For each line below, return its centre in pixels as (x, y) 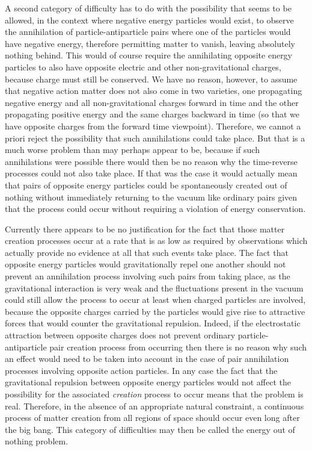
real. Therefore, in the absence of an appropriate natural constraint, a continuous (154, 406)
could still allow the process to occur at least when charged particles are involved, (155, 300)
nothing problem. (37, 441)
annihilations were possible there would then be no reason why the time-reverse (151, 161)
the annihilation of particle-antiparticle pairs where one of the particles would (148, 32)
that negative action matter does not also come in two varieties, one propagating (154, 91)
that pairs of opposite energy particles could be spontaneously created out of (146, 185)
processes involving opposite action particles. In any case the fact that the (141, 370)
